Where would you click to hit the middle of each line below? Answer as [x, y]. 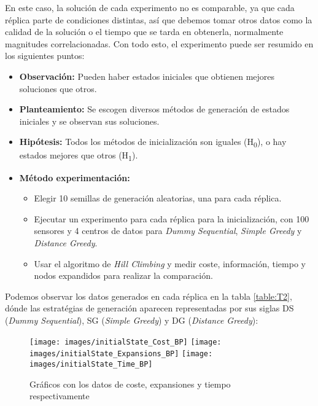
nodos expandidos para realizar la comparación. [123, 275]
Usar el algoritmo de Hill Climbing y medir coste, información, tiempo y [170, 263]
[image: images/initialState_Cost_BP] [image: [126, 342]
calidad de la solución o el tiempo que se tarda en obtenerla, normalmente [144, 32]
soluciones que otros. [58, 88]
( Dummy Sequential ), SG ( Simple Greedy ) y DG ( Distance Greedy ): [132, 320]
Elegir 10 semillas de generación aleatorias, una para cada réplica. [158, 198]
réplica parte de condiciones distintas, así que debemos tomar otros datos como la [159, 19]
